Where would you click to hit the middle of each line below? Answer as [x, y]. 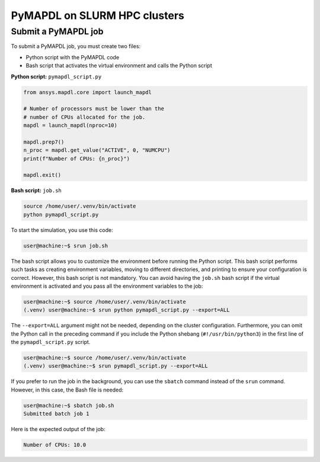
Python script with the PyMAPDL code [73, 57]
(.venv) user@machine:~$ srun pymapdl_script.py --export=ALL [116, 366]
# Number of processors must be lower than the [94, 109]
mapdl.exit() [42, 175]
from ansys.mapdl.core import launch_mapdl [88, 92]
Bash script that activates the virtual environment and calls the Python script [119, 66]
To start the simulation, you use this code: [62, 230]
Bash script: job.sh [36, 190]
